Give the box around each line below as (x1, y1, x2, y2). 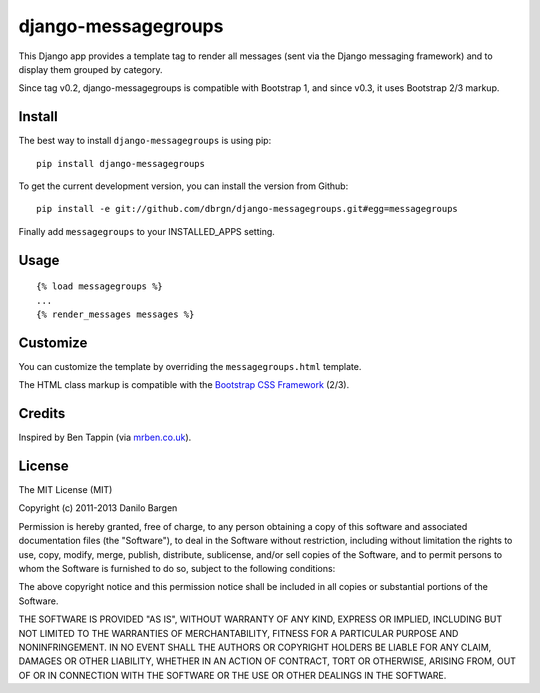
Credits (18, 405, 66, 422)
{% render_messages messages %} (36, 308, 195, 320)
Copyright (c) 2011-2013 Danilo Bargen (18, 502, 178, 514)
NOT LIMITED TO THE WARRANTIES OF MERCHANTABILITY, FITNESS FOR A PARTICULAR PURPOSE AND (18, 627, 459, 639)
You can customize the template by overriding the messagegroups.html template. (18, 360, 362, 372)
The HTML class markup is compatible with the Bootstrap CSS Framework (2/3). (18, 379, 350, 391)
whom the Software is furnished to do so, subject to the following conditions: (18, 563, 336, 575)
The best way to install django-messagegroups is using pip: (18, 135, 272, 147)
